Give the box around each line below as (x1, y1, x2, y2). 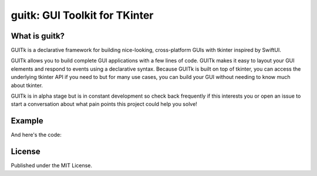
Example (11, 116, 43, 126)
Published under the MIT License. (11, 162, 93, 169)
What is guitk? (11, 31, 65, 41)
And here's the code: (11, 132, 62, 139)
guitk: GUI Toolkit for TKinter (11, 9, 154, 22)
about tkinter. (11, 82, 43, 89)
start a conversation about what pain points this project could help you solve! (11, 101, 198, 108)
